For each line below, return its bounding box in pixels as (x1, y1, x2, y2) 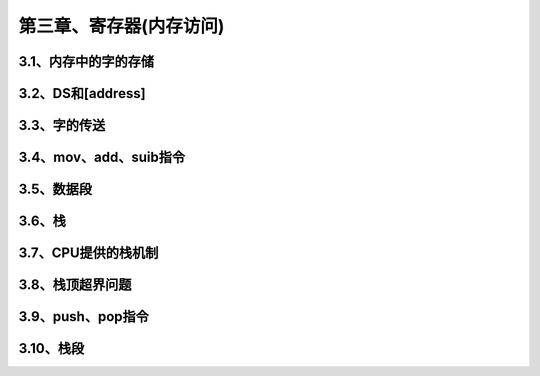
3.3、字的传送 (18, 117, 106, 134)
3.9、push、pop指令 (18, 308, 150, 325)
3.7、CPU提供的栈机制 (18, 245, 159, 262)
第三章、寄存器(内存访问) (18, 15, 225, 37)
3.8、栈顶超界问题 (18, 276, 132, 294)
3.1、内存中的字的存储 (18, 53, 155, 70)
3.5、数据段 (18, 181, 93, 198)
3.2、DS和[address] (18, 85, 146, 102)
